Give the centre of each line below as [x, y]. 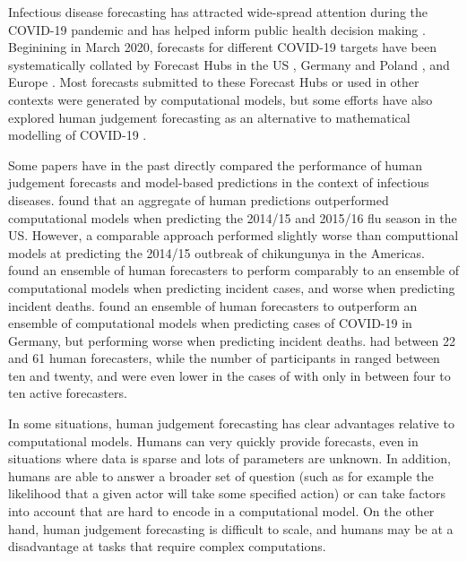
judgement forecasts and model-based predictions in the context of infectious [219, 182]
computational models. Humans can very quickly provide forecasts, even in [213, 440]
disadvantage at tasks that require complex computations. [167, 546]
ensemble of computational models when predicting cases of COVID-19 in [210, 323]
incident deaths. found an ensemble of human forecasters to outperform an [213, 305]
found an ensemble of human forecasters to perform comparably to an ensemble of [233, 270]
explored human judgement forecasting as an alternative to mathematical [209, 117]
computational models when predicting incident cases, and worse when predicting [232, 287]
